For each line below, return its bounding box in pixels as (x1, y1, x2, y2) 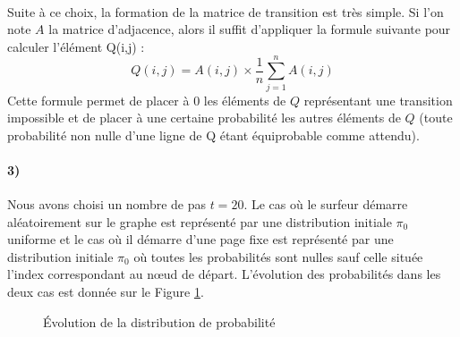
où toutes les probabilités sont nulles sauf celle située (133, 247, 423, 265)
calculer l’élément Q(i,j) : (7, 37, 145, 55)
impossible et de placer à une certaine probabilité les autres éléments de (7, 108, 401, 127)
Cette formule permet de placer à (7, 90, 190, 109)
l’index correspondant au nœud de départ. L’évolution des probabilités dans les (7, 265, 441, 283)
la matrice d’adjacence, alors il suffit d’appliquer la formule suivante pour (48, 20, 451, 38)
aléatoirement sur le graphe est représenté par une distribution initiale (7, 212, 392, 231)
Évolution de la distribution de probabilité (43, 312, 276, 331)
